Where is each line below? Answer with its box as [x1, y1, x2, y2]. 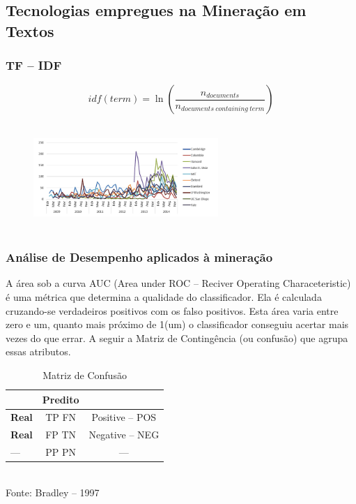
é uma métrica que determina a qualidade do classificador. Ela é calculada [6, 289, 322, 304]
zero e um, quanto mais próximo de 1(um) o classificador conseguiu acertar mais [6, 317, 349, 332]
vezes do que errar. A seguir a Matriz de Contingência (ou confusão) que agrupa [6, 330, 348, 345]
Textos [6, 20, 54, 41]
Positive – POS [91, 410, 157, 424]
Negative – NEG [88, 427, 160, 442]
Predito [42, 392, 79, 406]
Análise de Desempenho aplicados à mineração [6, 249, 273, 266]
